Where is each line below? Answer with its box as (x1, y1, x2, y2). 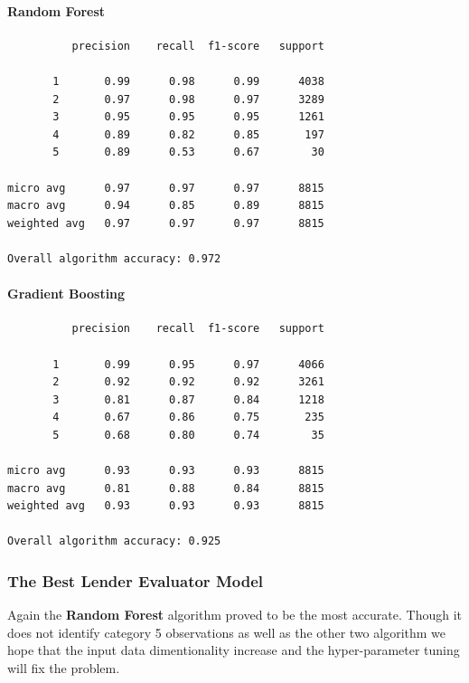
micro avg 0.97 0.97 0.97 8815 (7, 181, 324, 194)
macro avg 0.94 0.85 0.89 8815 (7, 199, 324, 213)
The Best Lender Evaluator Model (7, 569, 263, 592)
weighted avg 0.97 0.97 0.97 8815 (7, 216, 324, 230)
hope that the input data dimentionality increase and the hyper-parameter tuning (7, 640, 460, 659)
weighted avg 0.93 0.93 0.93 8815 (7, 499, 324, 513)
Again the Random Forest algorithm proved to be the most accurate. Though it (7, 605, 463, 624)
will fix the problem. (7, 659, 120, 678)
